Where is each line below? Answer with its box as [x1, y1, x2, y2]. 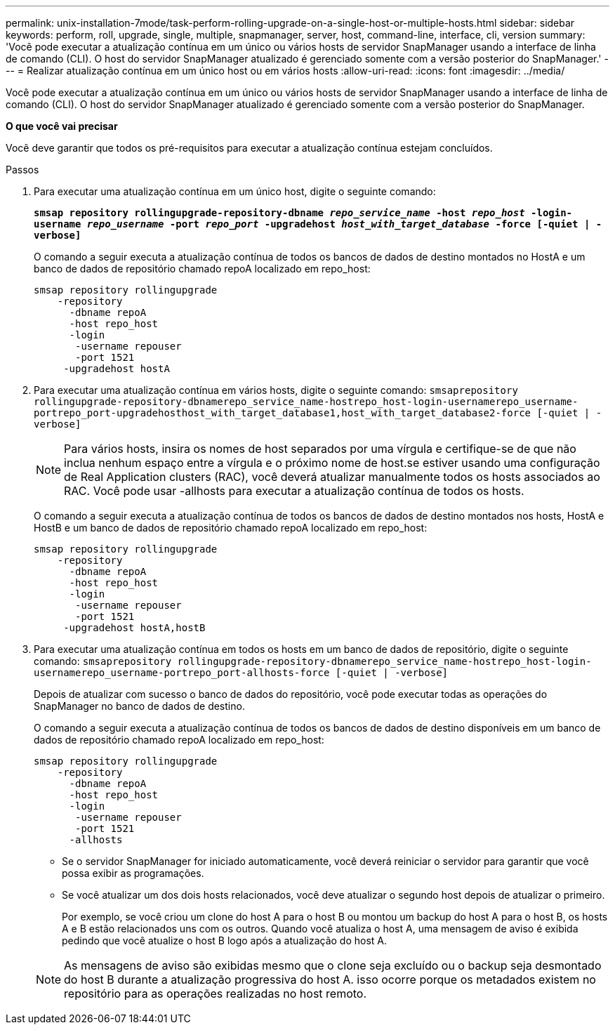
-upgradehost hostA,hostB [63, 622, 206, 633]
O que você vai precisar [6, 120, 118, 132]
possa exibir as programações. [62, 867, 204, 879]
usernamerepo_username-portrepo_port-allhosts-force [34, 667, 330, 678]
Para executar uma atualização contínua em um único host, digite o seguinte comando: [34, 185, 436, 197]
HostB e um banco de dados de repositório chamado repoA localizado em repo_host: [34, 522, 428, 534]
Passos [6, 164, 39, 176]
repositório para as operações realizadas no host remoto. [64, 986, 367, 1001]
